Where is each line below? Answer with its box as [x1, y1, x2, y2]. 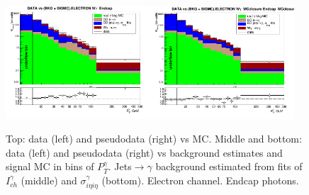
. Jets [108, 159, 132, 174]
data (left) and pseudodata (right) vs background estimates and [6, 145, 283, 160]
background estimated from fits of [155, 159, 303, 174]
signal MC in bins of [6, 159, 94, 174]
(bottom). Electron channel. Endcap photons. [101, 172, 299, 187]
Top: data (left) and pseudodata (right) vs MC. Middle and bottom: [6, 131, 302, 146]
